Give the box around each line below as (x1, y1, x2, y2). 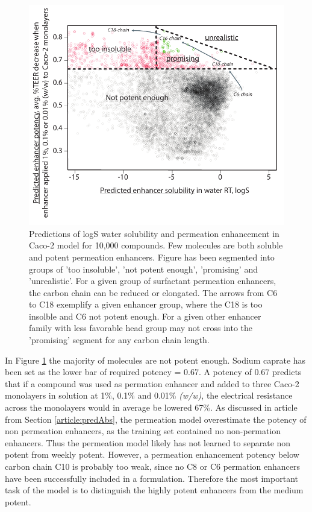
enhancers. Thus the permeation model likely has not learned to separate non (5, 436, 291, 449)
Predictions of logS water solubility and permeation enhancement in (29, 227, 279, 239)
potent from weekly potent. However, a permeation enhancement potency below (5, 448, 299, 461)
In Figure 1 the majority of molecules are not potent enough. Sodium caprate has (5, 353, 306, 366)
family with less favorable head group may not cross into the (29, 321, 253, 334)
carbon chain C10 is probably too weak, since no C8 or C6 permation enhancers (5, 460, 301, 472)
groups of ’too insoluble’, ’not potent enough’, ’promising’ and (29, 262, 258, 275)
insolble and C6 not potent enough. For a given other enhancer (29, 309, 261, 322)
